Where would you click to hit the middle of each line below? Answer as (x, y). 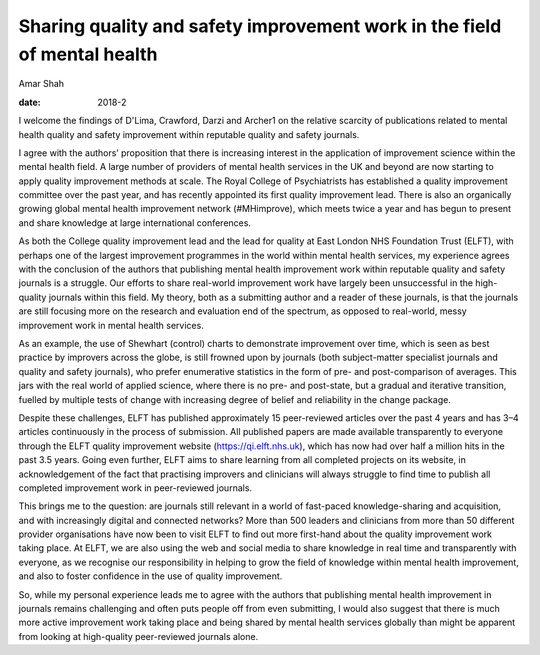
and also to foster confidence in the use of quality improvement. (150, 576)
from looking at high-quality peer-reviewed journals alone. (138, 636)
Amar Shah (41, 84)
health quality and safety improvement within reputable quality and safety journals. (189, 134)
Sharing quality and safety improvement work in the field (260, 26)
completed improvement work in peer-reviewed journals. (135, 487)
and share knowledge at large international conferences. (135, 222)
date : (29, 102)
